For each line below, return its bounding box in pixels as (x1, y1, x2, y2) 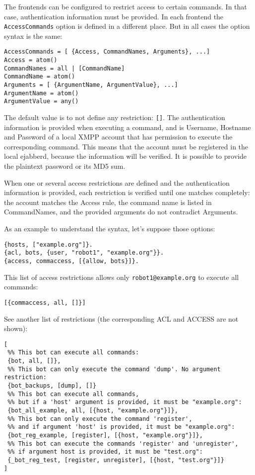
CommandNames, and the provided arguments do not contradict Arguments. (4, 206, 238, 217)
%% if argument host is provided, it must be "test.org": (7, 448, 203, 456)
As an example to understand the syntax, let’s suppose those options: (4, 223, 215, 234)
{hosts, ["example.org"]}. (4, 241, 93, 248)
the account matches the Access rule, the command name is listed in (4, 197, 212, 207)
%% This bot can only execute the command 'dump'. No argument (7, 365, 221, 373)
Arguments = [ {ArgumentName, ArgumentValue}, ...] (4, 81, 178, 89)
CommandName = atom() (4, 73, 75, 80)
